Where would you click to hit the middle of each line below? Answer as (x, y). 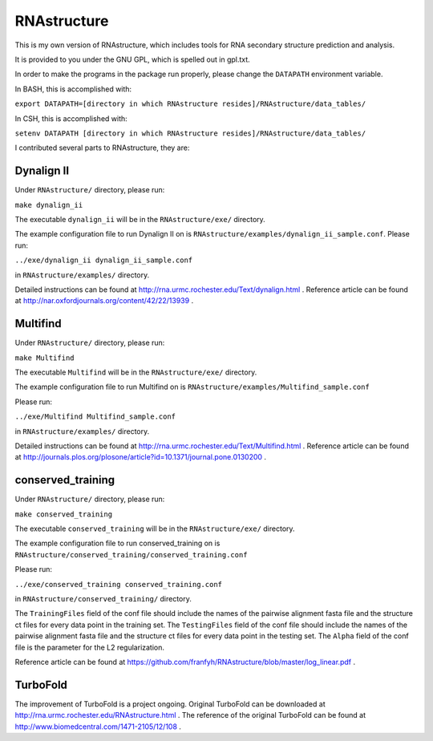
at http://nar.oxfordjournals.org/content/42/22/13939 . (104, 301)
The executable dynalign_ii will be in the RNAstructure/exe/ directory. (140, 219)
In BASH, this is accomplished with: (73, 89)
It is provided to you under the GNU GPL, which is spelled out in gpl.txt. (132, 59)
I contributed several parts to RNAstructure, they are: (102, 148)
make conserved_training (63, 514)
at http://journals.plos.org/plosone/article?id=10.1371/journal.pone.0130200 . (141, 457)
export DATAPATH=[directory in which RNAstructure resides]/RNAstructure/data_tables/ (190, 104)
